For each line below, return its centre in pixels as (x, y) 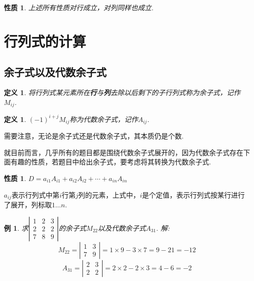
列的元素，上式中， (109, 194)
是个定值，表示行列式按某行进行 (194, 194)
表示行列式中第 (35, 194)
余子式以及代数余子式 (55, 72)
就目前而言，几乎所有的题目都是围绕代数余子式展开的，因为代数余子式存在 (124, 152)
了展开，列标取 (28, 204)
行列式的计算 (45, 41)
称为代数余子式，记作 (104, 119)
